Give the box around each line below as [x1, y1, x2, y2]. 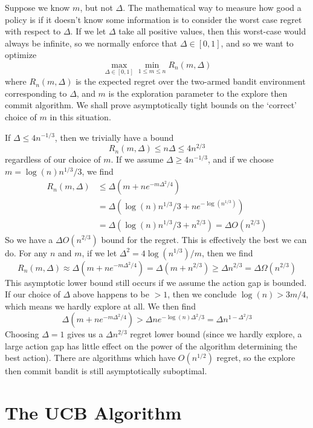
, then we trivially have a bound [54, 131, 174, 143]
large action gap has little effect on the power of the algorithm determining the [5, 339, 297, 352]
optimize [5, 48, 37, 61]
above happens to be [73, 288, 149, 300]
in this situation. [50, 110, 111, 123]
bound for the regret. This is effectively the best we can [101, 233, 307, 245]
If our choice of [5, 288, 60, 300]
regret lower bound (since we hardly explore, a [130, 328, 302, 340]
